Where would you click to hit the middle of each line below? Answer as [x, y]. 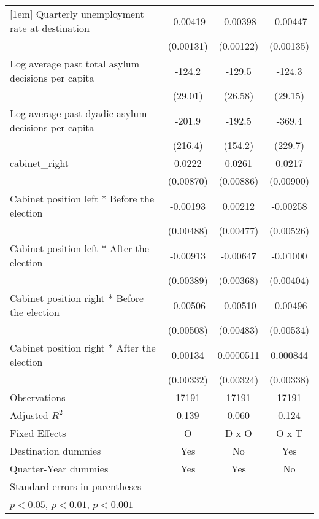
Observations [38, 397]
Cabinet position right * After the [83, 348]
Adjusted [29, 415]
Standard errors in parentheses [76, 486]
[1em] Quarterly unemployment [77, 14]
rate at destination [50, 28]
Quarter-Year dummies [59, 468]
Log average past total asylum [75, 63]
